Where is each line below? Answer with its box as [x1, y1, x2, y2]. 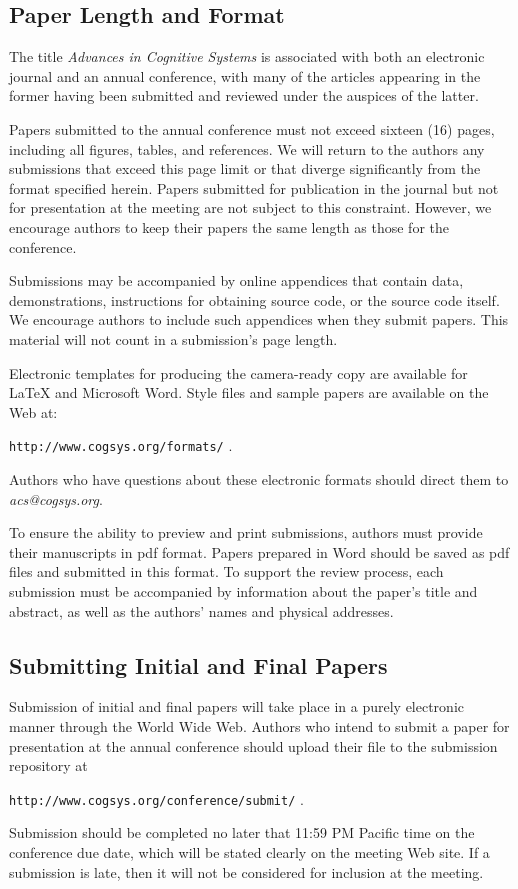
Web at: [9, 401, 58, 422]
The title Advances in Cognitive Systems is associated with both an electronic [9, 46, 485, 67]
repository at [9, 755, 88, 776]
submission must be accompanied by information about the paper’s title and [9, 580, 478, 601]
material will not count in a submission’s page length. [9, 328, 338, 349]
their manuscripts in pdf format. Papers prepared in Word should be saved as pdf [9, 541, 510, 562]
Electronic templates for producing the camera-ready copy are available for [9, 362, 468, 383]
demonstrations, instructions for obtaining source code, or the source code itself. [9, 289, 500, 310]
